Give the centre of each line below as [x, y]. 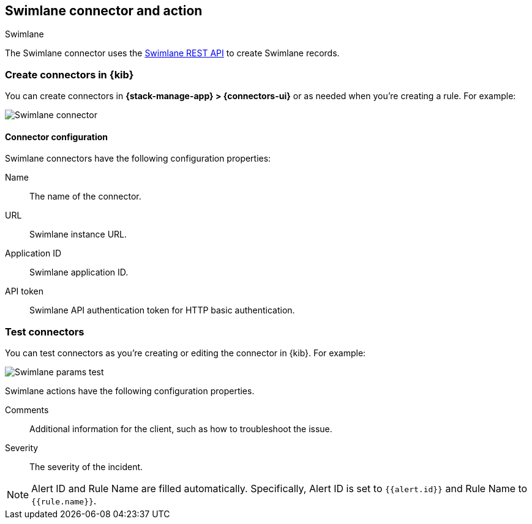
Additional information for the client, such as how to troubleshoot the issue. [181, 429]
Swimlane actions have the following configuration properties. [130, 391]
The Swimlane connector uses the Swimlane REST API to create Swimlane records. [172, 53]
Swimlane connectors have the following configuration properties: [138, 159]
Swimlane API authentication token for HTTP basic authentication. [162, 310]
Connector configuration [56, 137]
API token [24, 291]
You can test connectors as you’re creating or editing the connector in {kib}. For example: [185, 353]
